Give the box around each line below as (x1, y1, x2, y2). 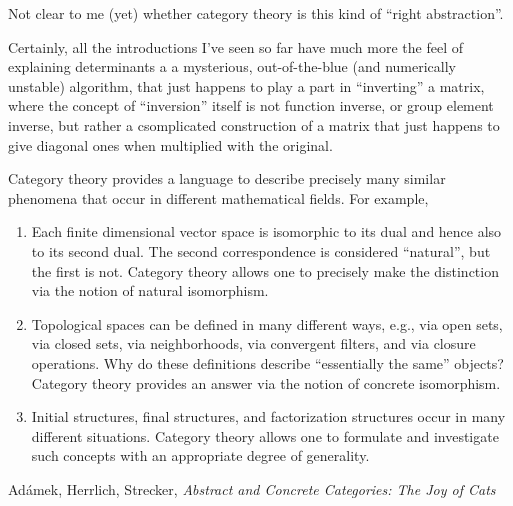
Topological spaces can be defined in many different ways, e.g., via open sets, (31, 313, 503, 334)
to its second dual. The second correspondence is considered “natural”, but (31, 240, 491, 261)
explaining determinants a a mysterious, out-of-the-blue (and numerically (8, 56, 456, 77)
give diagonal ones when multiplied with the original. (8, 134, 333, 155)
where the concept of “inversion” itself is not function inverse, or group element (8, 95, 494, 116)
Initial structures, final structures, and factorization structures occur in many (31, 406, 506, 427)
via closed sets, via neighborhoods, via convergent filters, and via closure (31, 333, 476, 354)
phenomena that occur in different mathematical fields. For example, (8, 187, 429, 208)
